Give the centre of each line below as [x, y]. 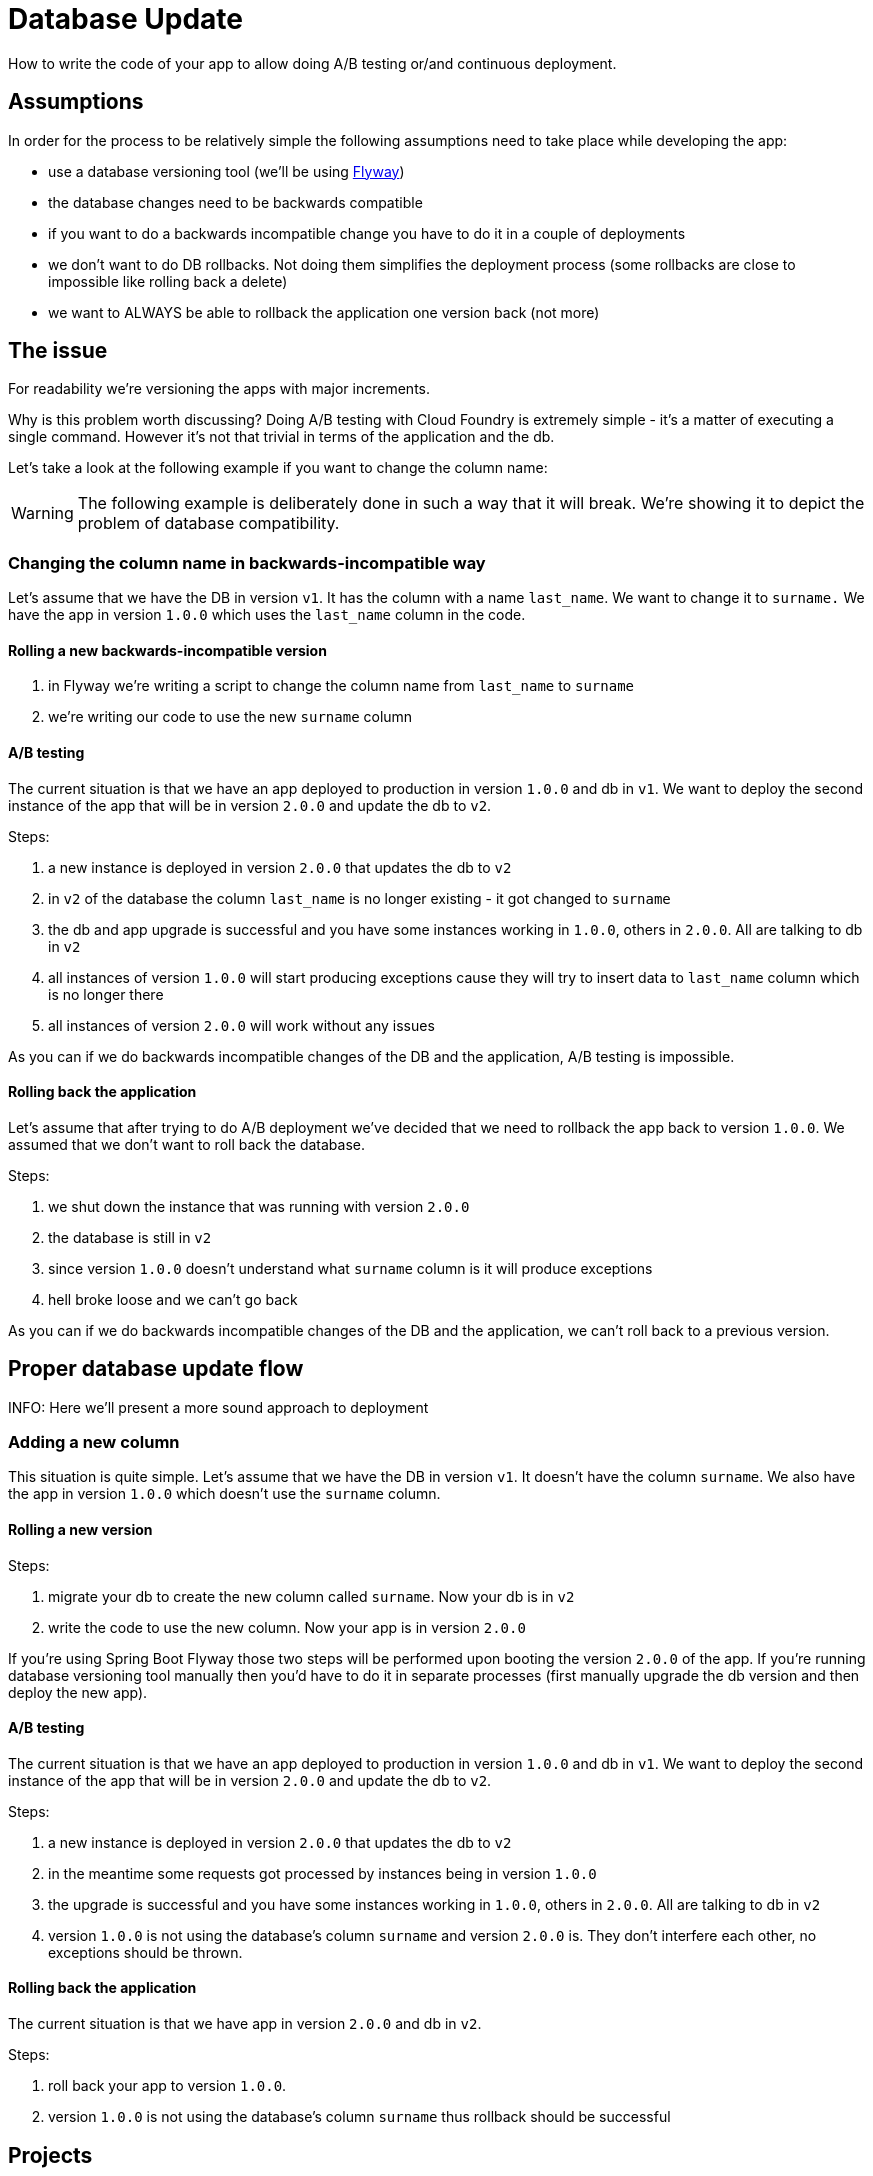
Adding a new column [94, 1442]
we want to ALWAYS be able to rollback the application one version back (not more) [324, 312]
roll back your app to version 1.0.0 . [167, 2086]
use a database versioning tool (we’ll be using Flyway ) [226, 171]
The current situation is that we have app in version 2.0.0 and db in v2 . [245, 2024]
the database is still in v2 [130, 1237]
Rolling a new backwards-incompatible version [167, 650]
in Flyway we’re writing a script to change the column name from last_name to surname [341, 686]
